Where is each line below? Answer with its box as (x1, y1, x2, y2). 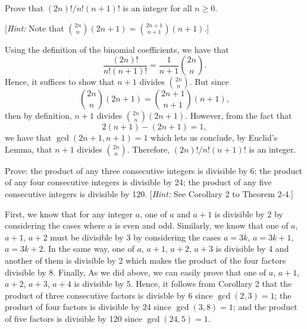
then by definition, (5, 109, 72, 122)
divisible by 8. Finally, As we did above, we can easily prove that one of (5, 265, 267, 278)
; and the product (233, 300, 297, 313)
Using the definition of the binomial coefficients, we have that (5, 43, 229, 55)
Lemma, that (5, 143, 52, 155)
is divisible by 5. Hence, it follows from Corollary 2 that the (74, 277, 292, 290)
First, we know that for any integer (5, 207, 133, 220)
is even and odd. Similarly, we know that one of (115, 219, 289, 232)
